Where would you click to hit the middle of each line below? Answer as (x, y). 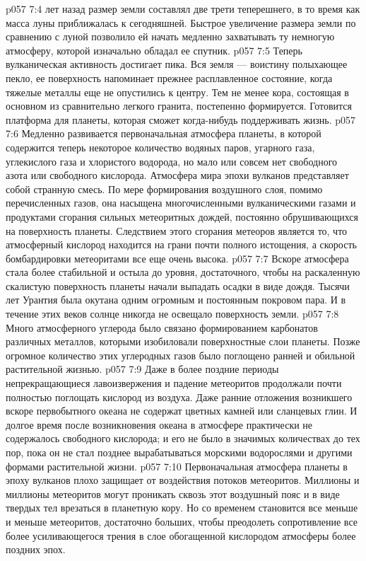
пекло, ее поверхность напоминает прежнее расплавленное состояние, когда (169, 77)
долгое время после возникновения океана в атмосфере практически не (159, 424)
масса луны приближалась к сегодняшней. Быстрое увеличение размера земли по (181, 22)
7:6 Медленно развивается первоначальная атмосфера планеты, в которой (164, 133)
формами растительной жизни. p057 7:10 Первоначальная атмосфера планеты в (177, 466)
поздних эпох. (36, 549)
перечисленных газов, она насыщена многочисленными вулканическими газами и (181, 203)
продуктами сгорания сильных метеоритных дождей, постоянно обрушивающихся (182, 216)
